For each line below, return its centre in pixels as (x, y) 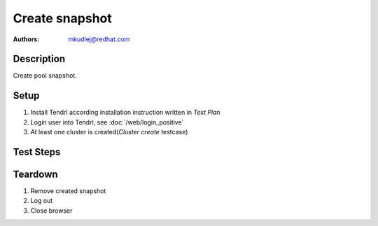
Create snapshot (62, 18)
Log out (42, 201)
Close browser (51, 211)
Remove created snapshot (68, 191)
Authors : (26, 39)
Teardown (36, 174)
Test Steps (37, 151)
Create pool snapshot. (45, 76)
